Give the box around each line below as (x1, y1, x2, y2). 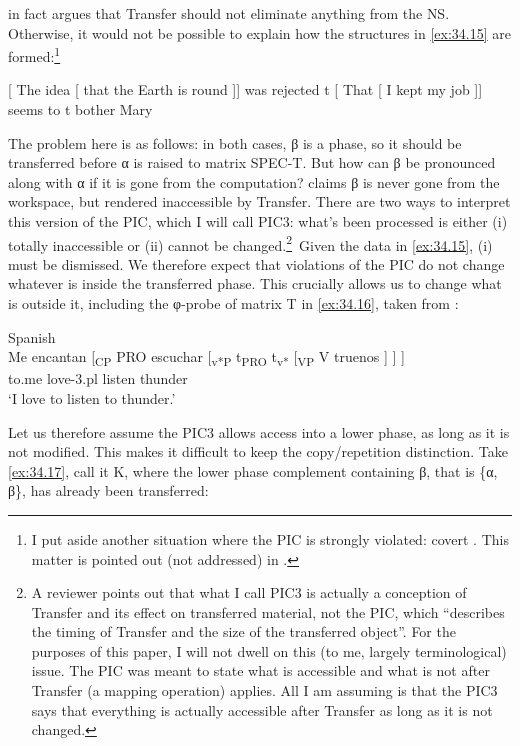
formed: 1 (8, 43, 61, 66)
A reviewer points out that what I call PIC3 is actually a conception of (31, 582, 467, 603)
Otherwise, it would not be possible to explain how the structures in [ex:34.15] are (8, 22, 512, 43)
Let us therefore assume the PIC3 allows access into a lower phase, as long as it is (8, 421, 510, 442)
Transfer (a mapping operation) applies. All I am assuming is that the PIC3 (31, 680, 498, 701)
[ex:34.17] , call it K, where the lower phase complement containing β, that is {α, (8, 460, 498, 481)
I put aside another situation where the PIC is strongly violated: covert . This (31, 528, 509, 549)
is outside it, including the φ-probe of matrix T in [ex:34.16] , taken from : (8, 293, 459, 314)
